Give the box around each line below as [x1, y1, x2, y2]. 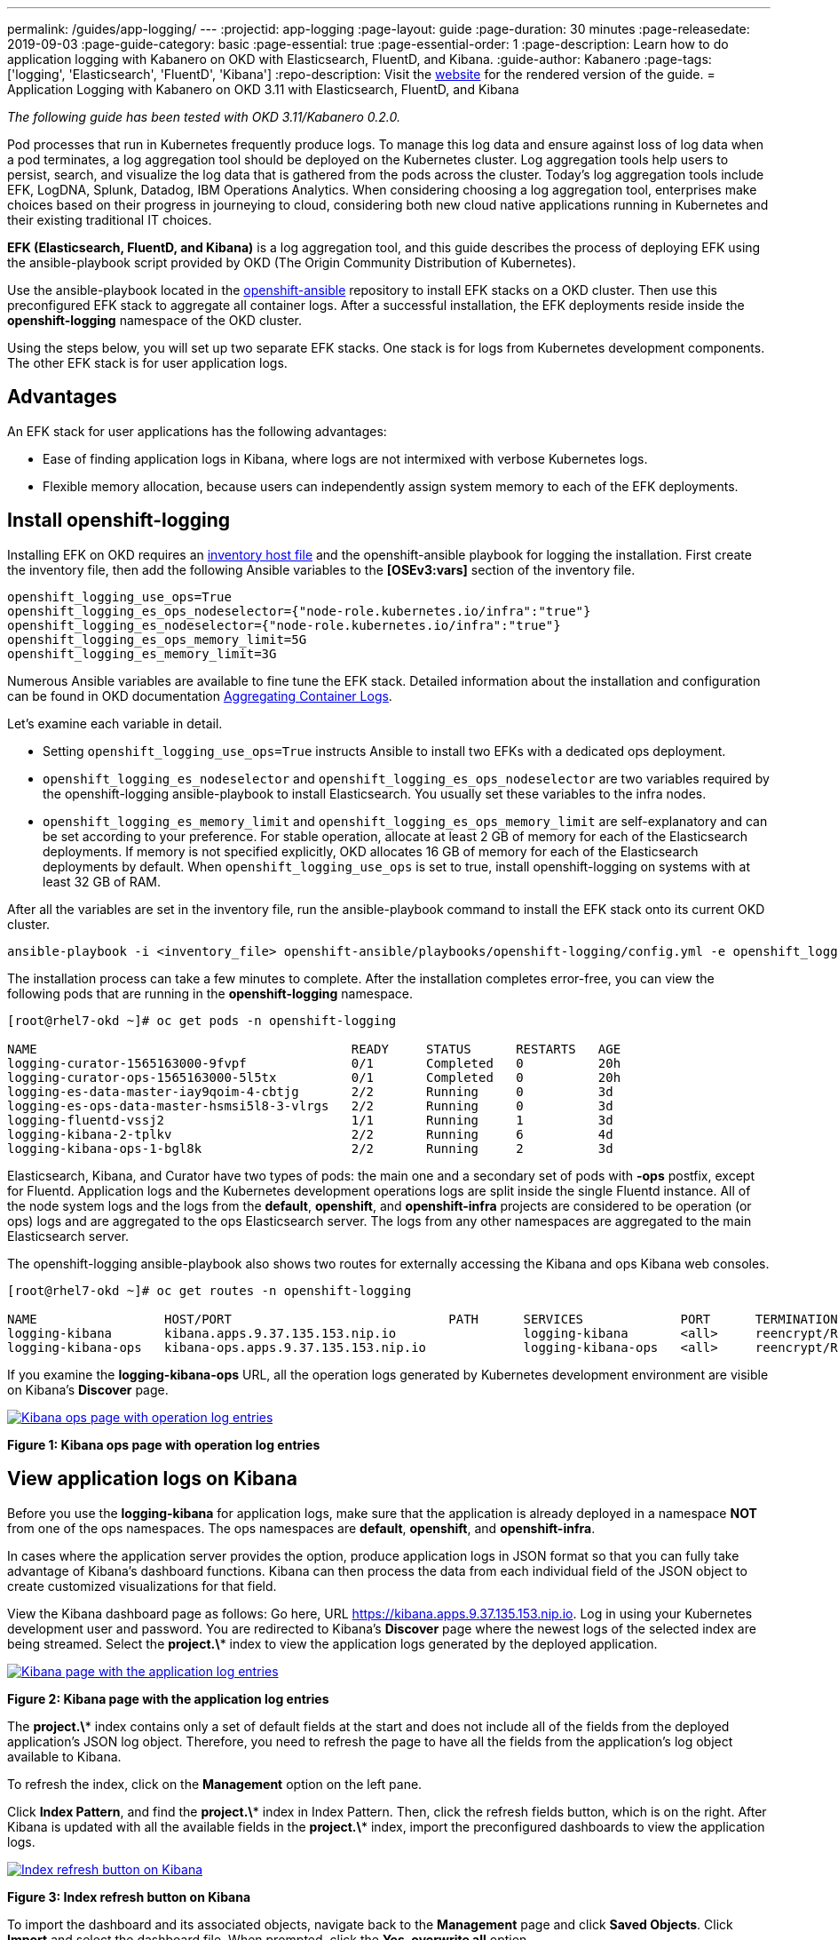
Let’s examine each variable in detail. [7, 715, 223, 731]
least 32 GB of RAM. [43, 873, 161, 889]
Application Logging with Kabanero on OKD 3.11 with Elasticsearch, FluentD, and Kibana [7, 82, 519, 97]
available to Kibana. [7, 1748, 122, 1764]
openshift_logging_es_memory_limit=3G [7, 646, 277, 661]
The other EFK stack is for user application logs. [7, 355, 288, 370]
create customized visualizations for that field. [7, 1578, 277, 1594]
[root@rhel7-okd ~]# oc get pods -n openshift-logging [7, 1013, 397, 1028]
